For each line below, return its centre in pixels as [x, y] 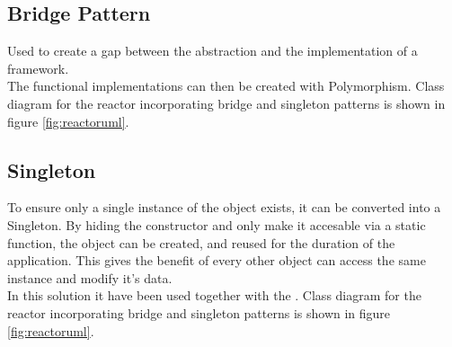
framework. [38, 68]
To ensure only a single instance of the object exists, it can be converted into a [224, 207]
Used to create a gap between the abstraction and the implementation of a [213, 51]
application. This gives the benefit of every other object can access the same [217, 260]
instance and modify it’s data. [90, 277]
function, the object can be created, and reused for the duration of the [201, 242]
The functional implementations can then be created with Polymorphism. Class [226, 86]
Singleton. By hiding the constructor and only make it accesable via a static [217, 224]
